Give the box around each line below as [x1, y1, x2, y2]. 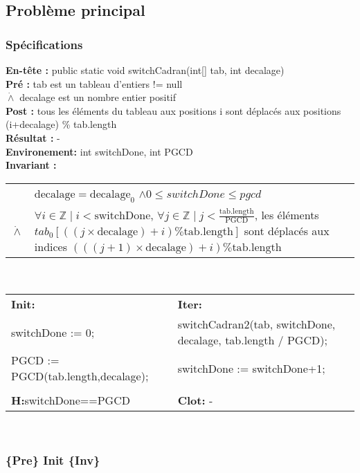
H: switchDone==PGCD [11, 392, 130, 409]
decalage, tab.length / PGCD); [177, 332, 327, 349]
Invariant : [6, 158, 57, 172]
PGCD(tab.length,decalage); [11, 368, 149, 384]
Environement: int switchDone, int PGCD [6, 144, 193, 158]
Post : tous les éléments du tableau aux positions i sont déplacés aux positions [6, 103, 341, 118]
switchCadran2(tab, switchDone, [177, 316, 336, 333]
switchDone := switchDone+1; [177, 360, 325, 376]
